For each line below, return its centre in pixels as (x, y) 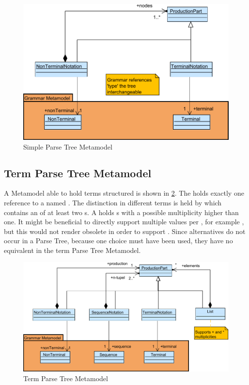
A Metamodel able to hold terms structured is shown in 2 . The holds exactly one (124, 193)
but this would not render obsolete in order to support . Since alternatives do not (125, 231)
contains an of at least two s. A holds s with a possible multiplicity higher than (121, 212)
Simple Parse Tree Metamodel (68, 146)
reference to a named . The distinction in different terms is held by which (113, 203)
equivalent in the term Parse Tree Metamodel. (72, 250)
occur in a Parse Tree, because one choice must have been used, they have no (118, 241)
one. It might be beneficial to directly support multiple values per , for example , (124, 222)
